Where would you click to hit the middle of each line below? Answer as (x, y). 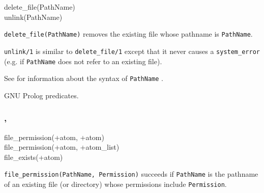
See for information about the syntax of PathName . (84, 78)
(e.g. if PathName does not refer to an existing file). (83, 61)
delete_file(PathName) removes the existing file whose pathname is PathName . (128, 34)
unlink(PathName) (33, 17)
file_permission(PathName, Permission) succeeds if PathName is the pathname (131, 174)
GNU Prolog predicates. (41, 95)
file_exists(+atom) (34, 157)
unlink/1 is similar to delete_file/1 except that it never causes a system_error (132, 51)
